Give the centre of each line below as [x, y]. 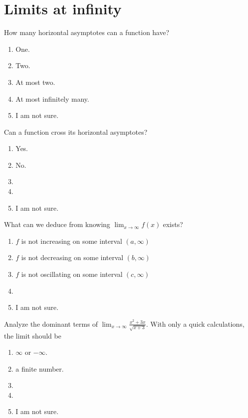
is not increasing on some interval [72, 241]
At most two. [35, 82]
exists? [173, 224]
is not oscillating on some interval [72, 274]
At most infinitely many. [52, 98]
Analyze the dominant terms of [51, 323]
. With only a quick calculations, [195, 323]
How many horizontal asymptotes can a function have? [87, 32]
